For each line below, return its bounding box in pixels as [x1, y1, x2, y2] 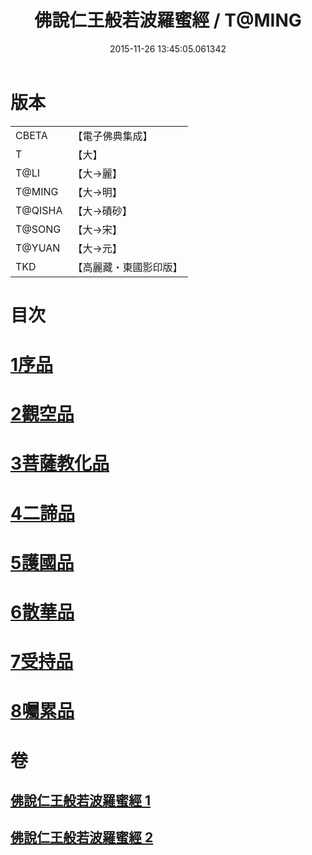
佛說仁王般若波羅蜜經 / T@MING [34, 9, 302, 32]
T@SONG [15, 222, 62, 236]
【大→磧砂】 [72, 204, 133, 218]
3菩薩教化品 [10, 452, 110, 475]
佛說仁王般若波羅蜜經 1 [10, 792, 152, 809]
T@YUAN [15, 241, 61, 255]
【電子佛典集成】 [72, 129, 153, 143]
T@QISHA [15, 203, 63, 217]
